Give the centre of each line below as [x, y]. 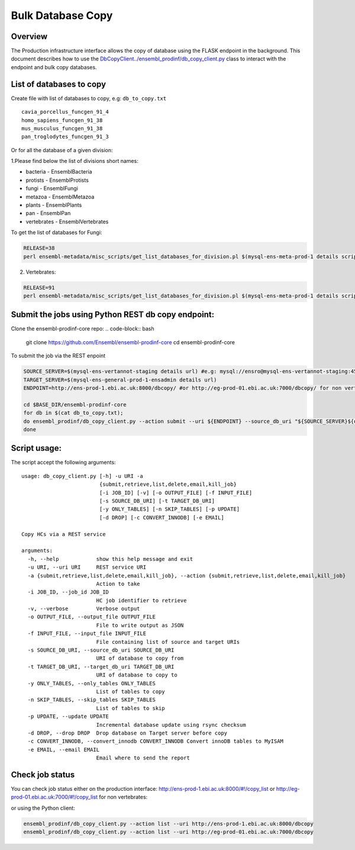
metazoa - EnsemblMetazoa [60, 197]
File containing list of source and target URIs [168, 642]
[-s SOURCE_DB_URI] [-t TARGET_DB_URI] [157, 501]
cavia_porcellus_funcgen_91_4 [65, 112]
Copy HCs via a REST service [64, 534]
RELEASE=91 [39, 288]
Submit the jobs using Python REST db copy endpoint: [113, 315]
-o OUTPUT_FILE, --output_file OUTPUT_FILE [92, 617]
